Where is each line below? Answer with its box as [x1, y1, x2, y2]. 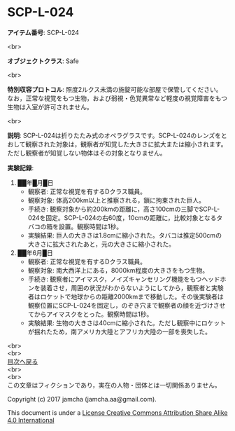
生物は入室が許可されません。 [7, 102, 93, 111]
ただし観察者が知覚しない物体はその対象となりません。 [7, 149, 166, 157]
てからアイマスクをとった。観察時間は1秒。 [27, 310, 153, 318]
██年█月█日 [17, 178, 54, 186]
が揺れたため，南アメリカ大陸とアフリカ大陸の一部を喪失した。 [27, 327, 212, 336]
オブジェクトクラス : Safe [7, 57, 79, 65]
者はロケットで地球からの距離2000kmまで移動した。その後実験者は [27, 292, 224, 301]
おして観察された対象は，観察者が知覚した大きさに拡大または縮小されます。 [7, 139, 227, 148]
